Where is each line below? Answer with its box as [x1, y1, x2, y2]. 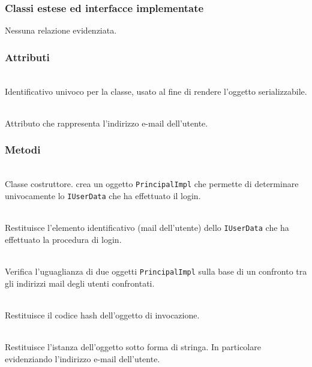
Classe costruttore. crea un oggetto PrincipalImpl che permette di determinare [5, 178, 299, 190]
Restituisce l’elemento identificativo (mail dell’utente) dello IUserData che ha [5, 221, 289, 234]
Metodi [5, 142, 41, 157]
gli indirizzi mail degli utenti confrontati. [5, 276, 155, 289]
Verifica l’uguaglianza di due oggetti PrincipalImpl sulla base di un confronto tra [5, 264, 307, 277]
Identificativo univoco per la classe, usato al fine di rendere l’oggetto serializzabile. [5, 85, 307, 97]
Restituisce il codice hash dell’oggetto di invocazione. [5, 308, 200, 321]
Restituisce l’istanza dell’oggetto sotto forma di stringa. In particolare [5, 341, 261, 353]
